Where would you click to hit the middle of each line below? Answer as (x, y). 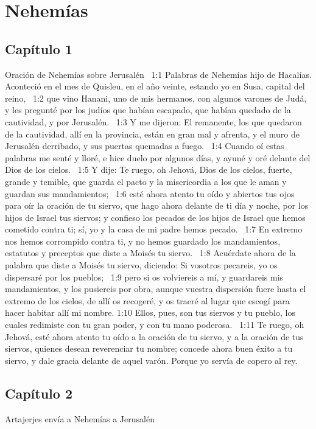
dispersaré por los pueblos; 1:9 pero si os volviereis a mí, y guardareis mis (144, 277)
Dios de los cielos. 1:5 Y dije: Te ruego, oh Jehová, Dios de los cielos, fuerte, (149, 169)
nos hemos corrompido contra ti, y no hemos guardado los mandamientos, (143, 241)
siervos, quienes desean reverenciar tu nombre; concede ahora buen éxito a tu (149, 348)
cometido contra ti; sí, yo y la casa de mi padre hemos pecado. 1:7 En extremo (154, 229)
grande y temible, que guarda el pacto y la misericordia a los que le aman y (146, 181)
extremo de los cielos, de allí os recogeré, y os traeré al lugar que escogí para (147, 300)
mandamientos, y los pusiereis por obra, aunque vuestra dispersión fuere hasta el (156, 289)
